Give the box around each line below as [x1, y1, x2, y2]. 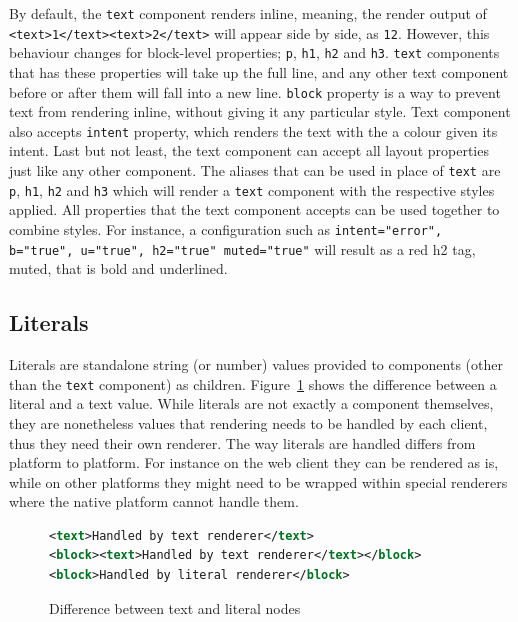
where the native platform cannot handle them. [9, 491, 299, 512]
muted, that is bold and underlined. [9, 258, 228, 279]
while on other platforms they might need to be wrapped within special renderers [9, 471, 508, 492]
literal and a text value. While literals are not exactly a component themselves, [9, 393, 494, 414]
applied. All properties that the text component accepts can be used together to [9, 199, 500, 220]
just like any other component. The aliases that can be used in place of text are [9, 160, 501, 181]
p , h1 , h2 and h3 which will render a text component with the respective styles [9, 179, 495, 200]
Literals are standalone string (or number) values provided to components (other [9, 354, 503, 375]
